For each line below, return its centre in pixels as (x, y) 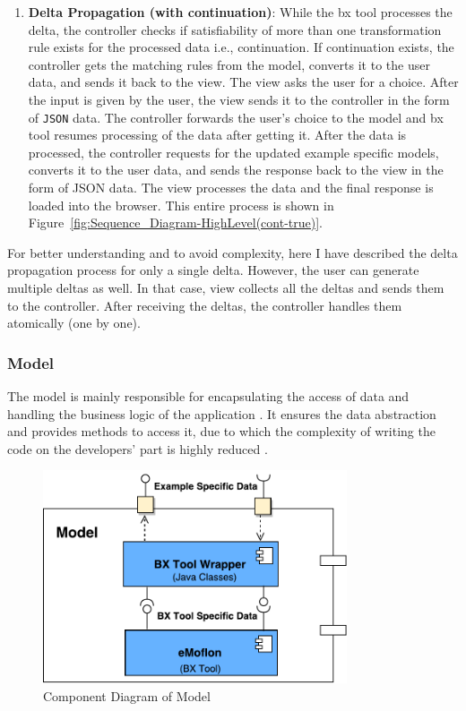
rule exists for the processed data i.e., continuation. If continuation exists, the (241, 47)
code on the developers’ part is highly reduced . (138, 448)
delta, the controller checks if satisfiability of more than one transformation (235, 29)
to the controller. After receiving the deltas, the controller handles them (205, 305)
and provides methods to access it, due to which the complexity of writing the (221, 431)
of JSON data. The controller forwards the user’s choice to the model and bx (236, 117)
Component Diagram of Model (127, 695)
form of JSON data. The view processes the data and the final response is (231, 187)
